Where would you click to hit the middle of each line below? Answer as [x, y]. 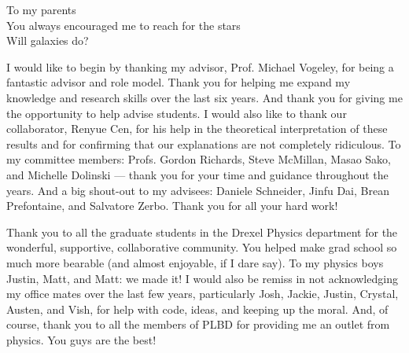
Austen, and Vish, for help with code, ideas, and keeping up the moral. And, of [197, 309]
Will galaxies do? [48, 40]
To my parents [41, 9]
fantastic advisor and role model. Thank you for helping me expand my [179, 82]
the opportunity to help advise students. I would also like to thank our [177, 113]
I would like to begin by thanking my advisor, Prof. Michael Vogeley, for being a [200, 66]
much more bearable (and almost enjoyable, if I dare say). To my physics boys [195, 262]
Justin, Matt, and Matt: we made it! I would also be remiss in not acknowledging [202, 278]
